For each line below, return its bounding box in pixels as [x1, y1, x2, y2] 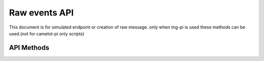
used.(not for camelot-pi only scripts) [9, 30, 85, 36]
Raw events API [9, 7, 74, 18]
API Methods [9, 44, 49, 52]
